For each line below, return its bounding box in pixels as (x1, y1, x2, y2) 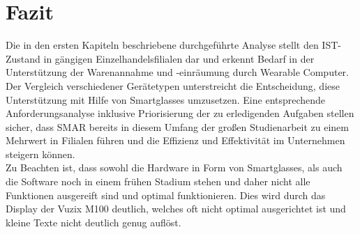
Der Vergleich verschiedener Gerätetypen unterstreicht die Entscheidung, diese (6, 78, 340, 93)
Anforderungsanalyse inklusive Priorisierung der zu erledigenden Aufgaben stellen (6, 106, 354, 120)
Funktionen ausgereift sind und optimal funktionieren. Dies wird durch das (6, 187, 326, 202)
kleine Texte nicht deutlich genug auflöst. (6, 214, 181, 229)
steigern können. (6, 146, 75, 161)
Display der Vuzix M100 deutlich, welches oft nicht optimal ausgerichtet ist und (6, 201, 346, 216)
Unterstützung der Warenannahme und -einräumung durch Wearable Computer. (6, 65, 349, 79)
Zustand (6, 51, 40, 65)
